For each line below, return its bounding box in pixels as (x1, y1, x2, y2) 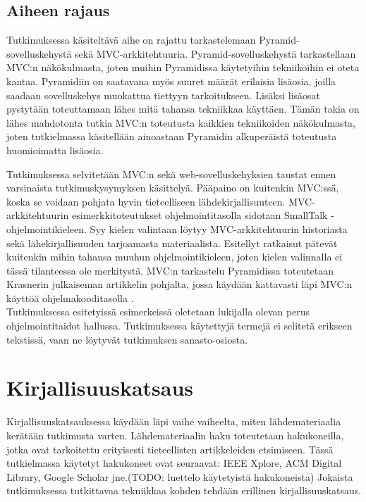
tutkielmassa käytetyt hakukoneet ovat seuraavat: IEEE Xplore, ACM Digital (6, 456, 342, 470)
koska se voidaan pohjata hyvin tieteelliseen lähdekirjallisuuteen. (6, 194, 286, 208)
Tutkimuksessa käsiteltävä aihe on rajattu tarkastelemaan (6, 32, 256, 47)
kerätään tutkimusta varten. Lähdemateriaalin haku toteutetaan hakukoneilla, (6, 427, 344, 442)
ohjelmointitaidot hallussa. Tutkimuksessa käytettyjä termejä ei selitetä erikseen (6, 318, 353, 333)
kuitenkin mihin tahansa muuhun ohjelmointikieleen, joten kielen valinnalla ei (6, 249, 343, 264)
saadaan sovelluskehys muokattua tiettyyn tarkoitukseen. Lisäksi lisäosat (6, 87, 321, 102)
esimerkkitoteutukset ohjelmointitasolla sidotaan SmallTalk (72, 208, 328, 222)
